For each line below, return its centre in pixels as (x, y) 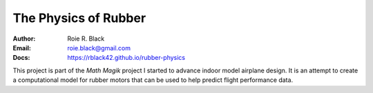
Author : (24, 39)
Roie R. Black (86, 39)
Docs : (21, 58)
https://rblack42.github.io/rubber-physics (126, 58)
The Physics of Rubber (79, 18)
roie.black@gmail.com (99, 48)
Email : (22, 48)
